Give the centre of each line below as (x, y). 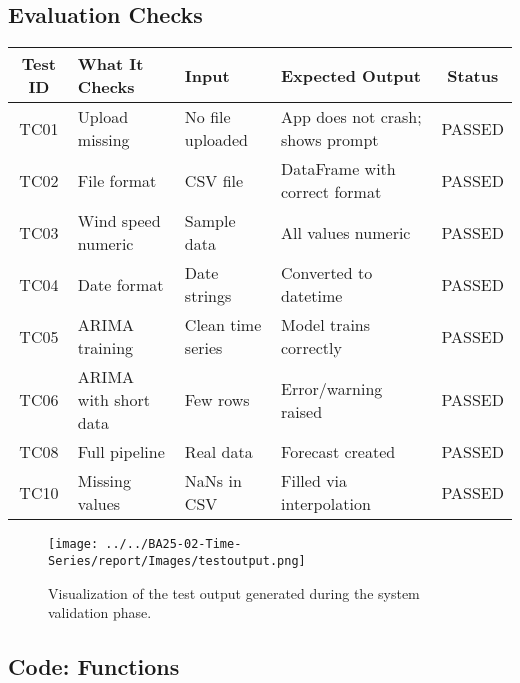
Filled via (314, 481)
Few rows (217, 400)
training (105, 348)
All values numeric (346, 232)
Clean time (223, 325)
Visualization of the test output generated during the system (234, 592)
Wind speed (119, 221)
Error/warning (332, 388)
